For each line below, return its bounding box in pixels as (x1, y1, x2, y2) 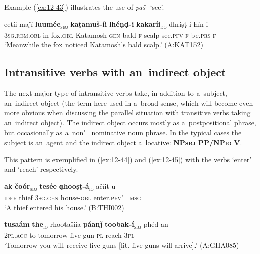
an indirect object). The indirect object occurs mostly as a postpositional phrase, (4, 117, 256, 128)
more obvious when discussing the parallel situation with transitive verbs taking (4, 107, 251, 118)
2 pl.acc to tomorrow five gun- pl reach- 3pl (4, 230, 135, 240)
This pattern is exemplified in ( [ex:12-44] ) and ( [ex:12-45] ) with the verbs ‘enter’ (4, 154, 252, 164)
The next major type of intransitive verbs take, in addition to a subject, (4, 88, 227, 98)
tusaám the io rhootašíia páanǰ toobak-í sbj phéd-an (4, 219, 168, 230)
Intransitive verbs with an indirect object (4, 64, 226, 80)
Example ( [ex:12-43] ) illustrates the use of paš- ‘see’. (4, 2, 164, 12)
